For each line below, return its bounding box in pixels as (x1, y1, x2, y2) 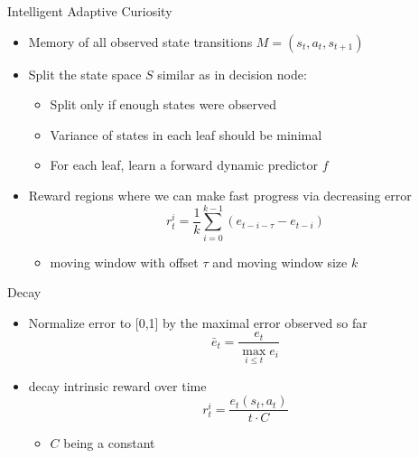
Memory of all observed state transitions (28, 32, 253, 51)
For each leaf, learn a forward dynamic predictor (50, 155, 318, 174)
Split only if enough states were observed (50, 95, 276, 114)
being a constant (63, 434, 155, 453)
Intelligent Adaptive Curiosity (7, 2, 172, 20)
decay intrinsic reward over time (28, 376, 207, 395)
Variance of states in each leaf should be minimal (50, 125, 322, 144)
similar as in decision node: (157, 64, 307, 83)
